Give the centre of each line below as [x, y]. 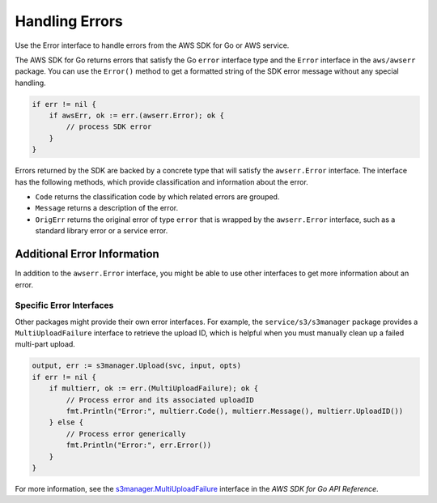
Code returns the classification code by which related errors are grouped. [157, 197]
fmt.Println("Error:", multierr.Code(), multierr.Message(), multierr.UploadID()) [235, 411]
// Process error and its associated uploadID [160, 400]
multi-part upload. [45, 344]
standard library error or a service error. [102, 231]
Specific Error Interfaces [64, 305]
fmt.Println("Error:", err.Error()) [139, 445]
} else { [66, 422]
